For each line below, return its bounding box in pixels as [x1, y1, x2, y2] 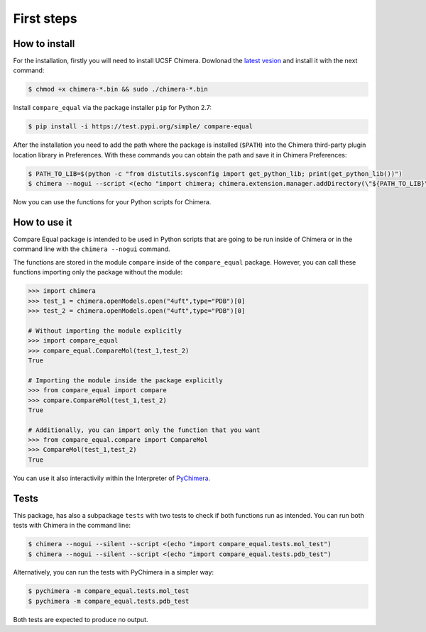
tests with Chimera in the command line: [13, 521, 131, 530]
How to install [13, 38, 75, 50]
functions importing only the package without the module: [13, 268, 183, 277]
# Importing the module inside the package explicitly [28, 376, 223, 384]
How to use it [13, 216, 72, 228]
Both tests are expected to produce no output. [13, 615, 148, 623]
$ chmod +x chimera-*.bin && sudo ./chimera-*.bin [28, 85, 209, 94]
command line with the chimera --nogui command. [13, 245, 170, 253]
